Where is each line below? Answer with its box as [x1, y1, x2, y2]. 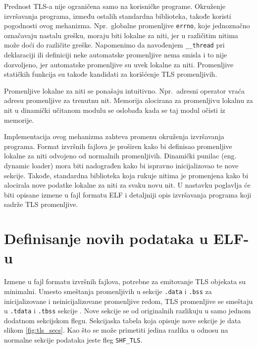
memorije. [4, 114, 34, 125]
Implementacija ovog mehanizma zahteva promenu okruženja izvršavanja [4, 131, 224, 142]
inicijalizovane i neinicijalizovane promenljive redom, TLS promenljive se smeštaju [4, 296, 253, 306]
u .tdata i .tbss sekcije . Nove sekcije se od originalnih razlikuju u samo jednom [4, 305, 251, 316]
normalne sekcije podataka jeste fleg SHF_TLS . [4, 335, 143, 345]
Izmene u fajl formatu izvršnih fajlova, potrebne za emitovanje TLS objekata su [4, 276, 246, 287]
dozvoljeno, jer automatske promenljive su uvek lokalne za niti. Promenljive [4, 59, 234, 69]
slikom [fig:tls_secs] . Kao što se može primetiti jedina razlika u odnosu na [4, 325, 228, 335]
